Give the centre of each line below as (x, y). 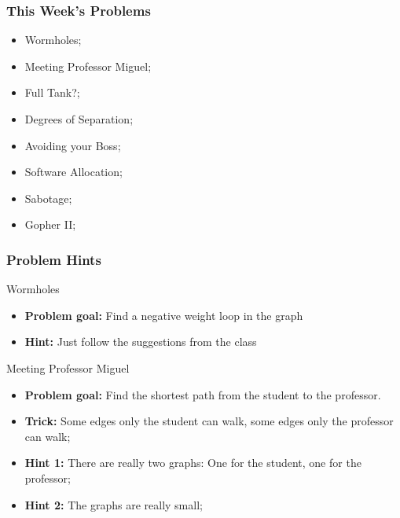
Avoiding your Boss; (73, 145)
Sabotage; (48, 198)
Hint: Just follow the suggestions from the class (141, 342)
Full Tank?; (52, 92)
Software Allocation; (73, 172)
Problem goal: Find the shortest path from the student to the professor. (203, 394)
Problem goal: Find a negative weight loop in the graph (164, 315)
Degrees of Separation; (79, 119)
